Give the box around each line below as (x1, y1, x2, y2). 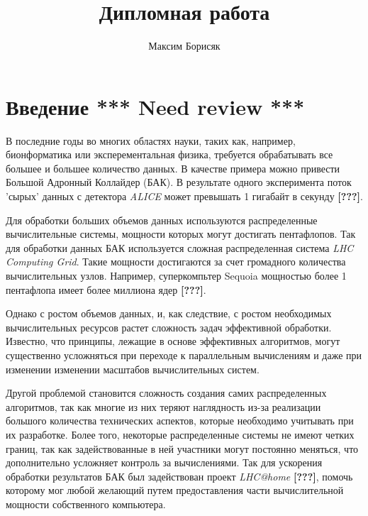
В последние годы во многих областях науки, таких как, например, (6, 133, 296, 148)
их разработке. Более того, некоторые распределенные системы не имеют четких (6, 427, 355, 441)
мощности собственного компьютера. (6, 496, 166, 511)
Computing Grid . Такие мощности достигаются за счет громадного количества (6, 254, 346, 269)
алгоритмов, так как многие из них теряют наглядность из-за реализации (6, 399, 321, 414)
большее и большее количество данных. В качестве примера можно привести (6, 160, 340, 175)
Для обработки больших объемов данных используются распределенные (6, 212, 318, 227)
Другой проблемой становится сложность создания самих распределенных (6, 385, 327, 400)
